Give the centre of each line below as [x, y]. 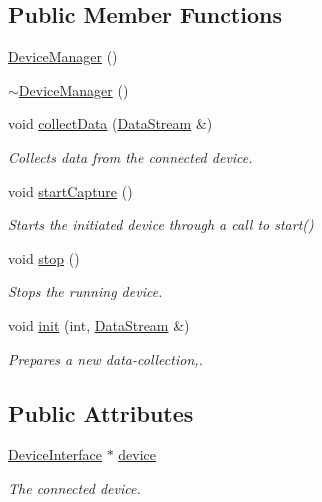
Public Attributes [101, 412]
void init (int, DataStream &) [99, 324]
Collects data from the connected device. [130, 156]
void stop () [44, 257]
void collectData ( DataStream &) [110, 123]
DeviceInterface [55, 454]
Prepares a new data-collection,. [105, 358]
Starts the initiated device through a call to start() [161, 224]
